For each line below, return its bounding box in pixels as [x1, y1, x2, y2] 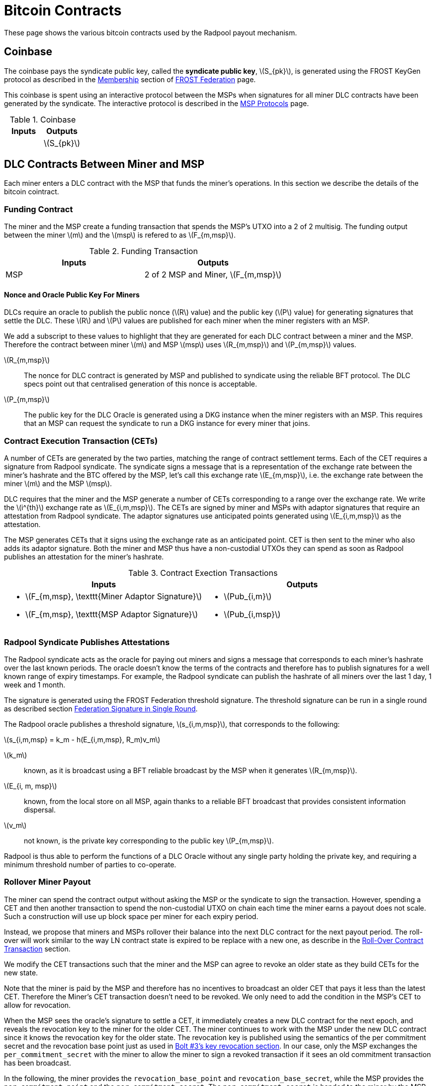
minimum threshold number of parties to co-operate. [4, 860, 176, 869]
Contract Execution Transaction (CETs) [4, 435, 158, 446]
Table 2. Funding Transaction [89, 246, 198, 257]
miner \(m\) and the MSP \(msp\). [4, 479, 112, 488]
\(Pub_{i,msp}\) [224, 609, 281, 620]
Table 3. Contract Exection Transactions [128, 568, 278, 578]
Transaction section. [4, 944, 71, 953]
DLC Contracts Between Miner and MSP [4, 158, 205, 171]
